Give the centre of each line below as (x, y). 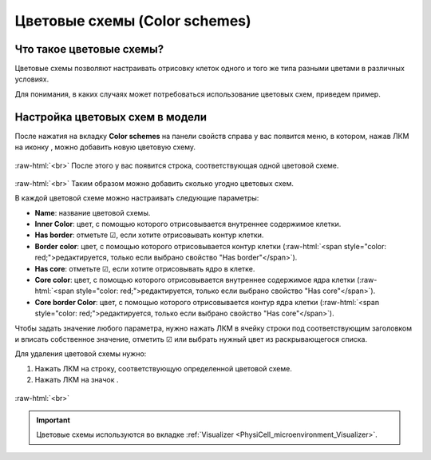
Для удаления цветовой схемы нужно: (81, 354)
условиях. (32, 79)
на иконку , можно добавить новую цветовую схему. (105, 147)
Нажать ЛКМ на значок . (77, 380)
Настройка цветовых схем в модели (111, 117)
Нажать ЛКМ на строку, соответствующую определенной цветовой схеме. (164, 368)
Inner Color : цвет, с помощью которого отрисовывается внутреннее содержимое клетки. (188, 224)
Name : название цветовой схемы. (93, 212)
